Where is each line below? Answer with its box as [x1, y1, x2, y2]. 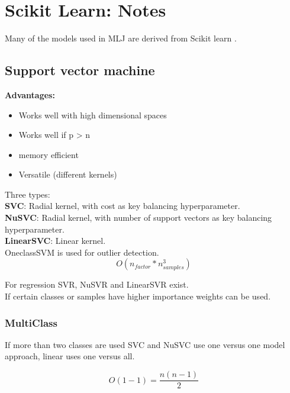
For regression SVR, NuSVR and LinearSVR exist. [5, 278, 189, 291]
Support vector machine [5, 61, 155, 79]
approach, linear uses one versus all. [5, 350, 135, 362]
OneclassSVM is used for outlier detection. [5, 246, 159, 258]
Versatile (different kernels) [18, 168, 117, 181]
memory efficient [18, 148, 79, 160]
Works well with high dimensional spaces [18, 108, 167, 121]
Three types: [5, 188, 50, 200]
